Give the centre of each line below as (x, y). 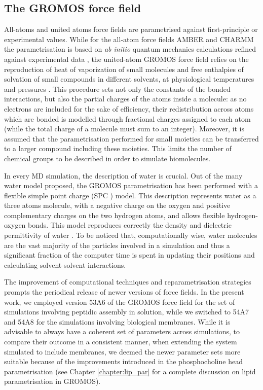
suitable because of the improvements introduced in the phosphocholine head (123, 361)
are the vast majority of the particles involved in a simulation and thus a (117, 245)
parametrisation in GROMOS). (52, 381)
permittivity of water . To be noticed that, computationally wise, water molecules (131, 235)
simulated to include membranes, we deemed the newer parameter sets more (122, 351)
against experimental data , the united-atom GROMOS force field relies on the (126, 59)
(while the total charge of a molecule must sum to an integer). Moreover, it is (124, 129)
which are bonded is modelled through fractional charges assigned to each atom (127, 118)
